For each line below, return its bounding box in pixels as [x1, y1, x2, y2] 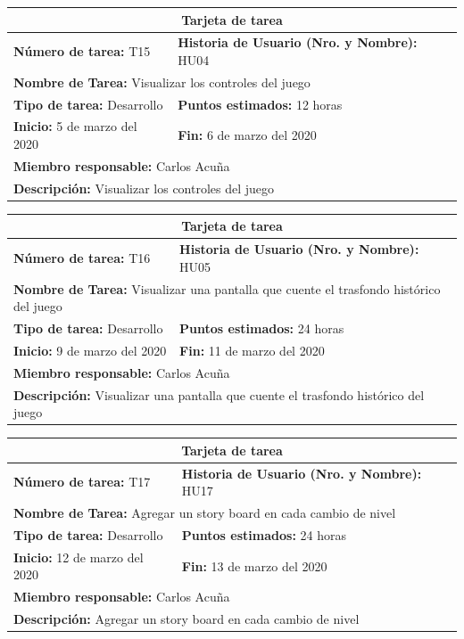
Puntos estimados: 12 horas [178, 94, 343, 113]
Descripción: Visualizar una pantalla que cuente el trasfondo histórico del [13, 385, 425, 404]
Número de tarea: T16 [13, 248, 151, 266]
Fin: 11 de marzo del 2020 [179, 340, 325, 359]
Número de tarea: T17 [13, 472, 151, 491]
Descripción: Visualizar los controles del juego [13, 178, 275, 197]
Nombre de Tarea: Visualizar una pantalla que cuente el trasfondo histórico [13, 279, 441, 298]
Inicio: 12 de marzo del [13, 547, 144, 566]
